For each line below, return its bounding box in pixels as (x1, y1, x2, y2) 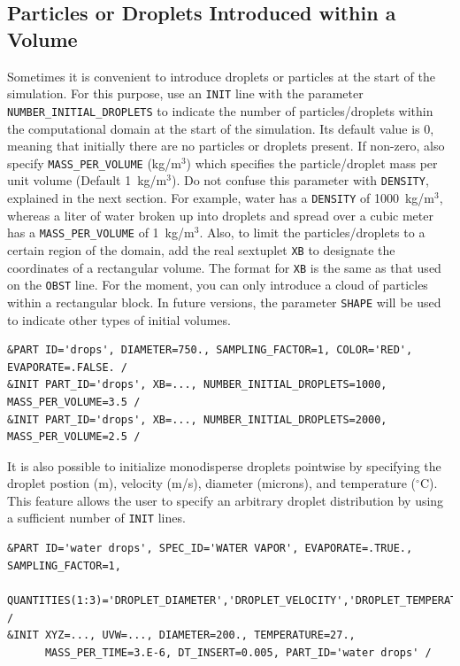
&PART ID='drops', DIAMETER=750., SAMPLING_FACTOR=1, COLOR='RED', (7, 344, 413, 357)
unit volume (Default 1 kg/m (7, 171, 167, 190)
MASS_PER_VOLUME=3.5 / (7, 395, 141, 408)
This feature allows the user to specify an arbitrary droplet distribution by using (7, 491, 444, 509)
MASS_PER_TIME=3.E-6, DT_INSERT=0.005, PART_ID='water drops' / (44, 646, 432, 659)
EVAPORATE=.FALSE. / (7, 360, 128, 374)
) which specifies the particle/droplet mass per (186, 153, 438, 172)
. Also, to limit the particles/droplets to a (199, 223, 425, 242)
